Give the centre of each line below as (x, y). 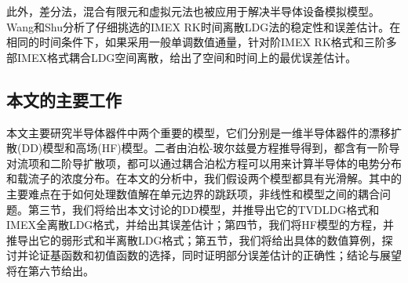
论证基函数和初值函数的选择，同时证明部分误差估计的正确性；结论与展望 (215, 255)
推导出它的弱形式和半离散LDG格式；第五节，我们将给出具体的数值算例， (194, 239)
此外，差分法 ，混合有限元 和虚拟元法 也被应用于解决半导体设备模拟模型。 (193, 11)
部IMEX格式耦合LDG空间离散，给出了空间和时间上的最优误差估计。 (182, 57)
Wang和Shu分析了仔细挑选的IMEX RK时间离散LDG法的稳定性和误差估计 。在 (204, 26)
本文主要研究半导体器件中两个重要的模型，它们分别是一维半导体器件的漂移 (199, 132)
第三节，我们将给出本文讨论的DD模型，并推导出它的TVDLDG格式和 (204, 209)
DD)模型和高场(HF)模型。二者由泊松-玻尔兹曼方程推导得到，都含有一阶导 (211, 148)
